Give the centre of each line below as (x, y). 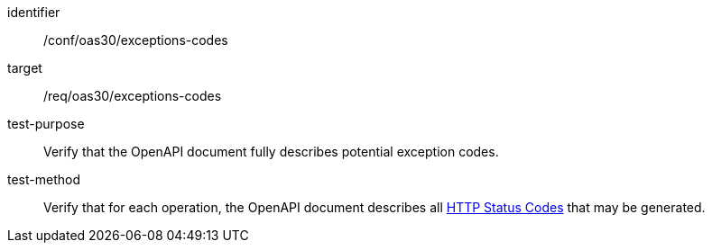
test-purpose (46, 124)
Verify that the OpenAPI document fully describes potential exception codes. (271, 152)
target (25, 68)
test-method (44, 179)
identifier (34, 12)
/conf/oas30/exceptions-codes (136, 40)
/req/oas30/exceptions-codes (133, 96)
